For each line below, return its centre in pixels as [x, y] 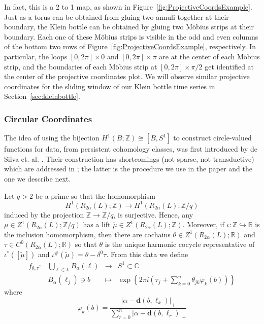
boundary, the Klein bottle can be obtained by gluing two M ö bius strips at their [129, 27]
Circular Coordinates [48, 118]
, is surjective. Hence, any [153, 214]
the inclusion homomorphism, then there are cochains [87, 234]
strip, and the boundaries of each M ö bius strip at [81, 66]
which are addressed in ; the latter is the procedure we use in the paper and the [128, 169]
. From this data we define [147, 254]
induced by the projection [44, 214]
